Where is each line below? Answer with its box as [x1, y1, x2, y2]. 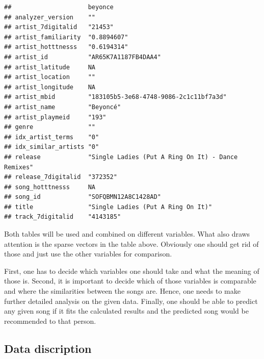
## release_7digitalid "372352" [4, 173, 117, 181]
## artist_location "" [4, 73, 95, 81]
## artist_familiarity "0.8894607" [4, 33, 128, 41]
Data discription [4, 340, 92, 356]
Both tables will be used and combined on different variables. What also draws [4, 228, 250, 239]
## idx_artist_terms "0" [4, 133, 99, 141]
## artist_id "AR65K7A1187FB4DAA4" [4, 53, 161, 61]
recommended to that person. [4, 315, 96, 326]
